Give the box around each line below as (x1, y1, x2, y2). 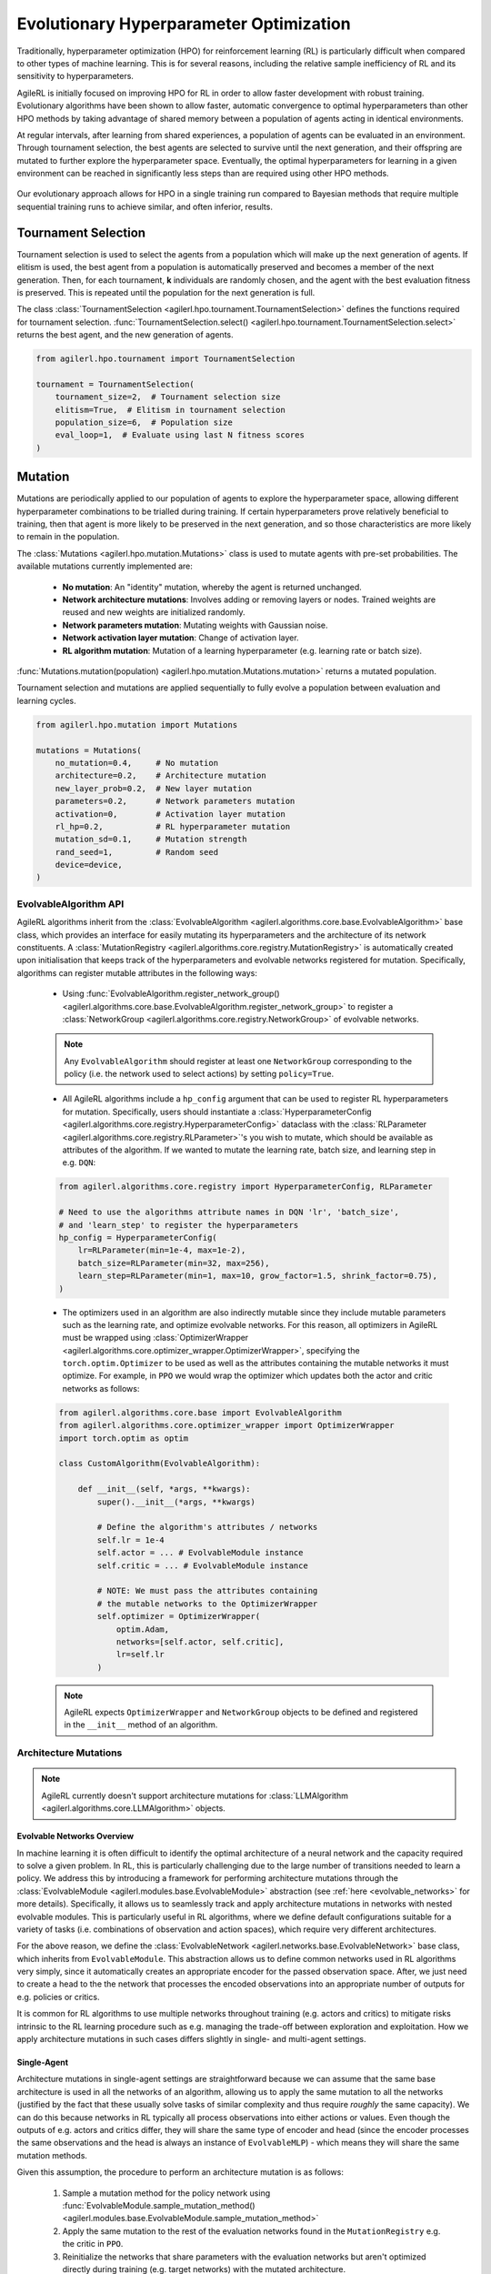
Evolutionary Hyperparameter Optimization (16, 14, 351, 34)
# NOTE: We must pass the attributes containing (96, 1585, 318, 1596)
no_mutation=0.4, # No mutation (55, 758, 218, 768)
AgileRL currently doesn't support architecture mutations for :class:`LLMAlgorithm (41, 1790, 349, 1801)
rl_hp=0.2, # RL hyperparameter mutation (55, 821, 291, 831)
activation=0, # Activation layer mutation (55, 809, 286, 819)
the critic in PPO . (62, 2239, 124, 2249)
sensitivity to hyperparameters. (16, 71, 134, 82)
